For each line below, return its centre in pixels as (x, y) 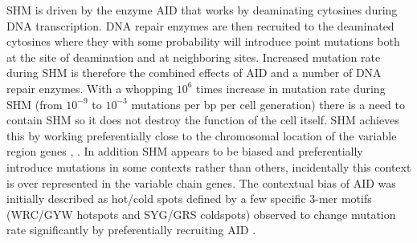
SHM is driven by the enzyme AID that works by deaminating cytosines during (202, 10)
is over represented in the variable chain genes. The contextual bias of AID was (201, 182)
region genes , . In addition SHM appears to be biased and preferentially (185, 151)
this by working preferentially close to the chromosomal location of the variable (202, 135)
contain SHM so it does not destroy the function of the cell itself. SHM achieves (203, 120)
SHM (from (35, 104)
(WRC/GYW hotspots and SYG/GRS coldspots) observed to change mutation (201, 214)
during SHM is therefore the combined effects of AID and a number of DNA (194, 73)
